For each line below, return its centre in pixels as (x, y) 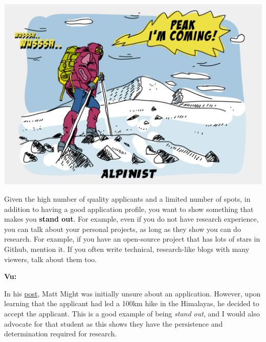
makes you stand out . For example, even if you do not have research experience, (131, 219)
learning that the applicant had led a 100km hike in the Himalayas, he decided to (132, 303)
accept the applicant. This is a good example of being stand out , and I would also (132, 313)
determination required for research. (61, 334)
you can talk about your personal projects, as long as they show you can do (123, 229)
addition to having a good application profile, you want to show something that (129, 209)
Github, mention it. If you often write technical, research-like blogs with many (127, 249)
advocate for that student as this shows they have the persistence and (114, 323)
